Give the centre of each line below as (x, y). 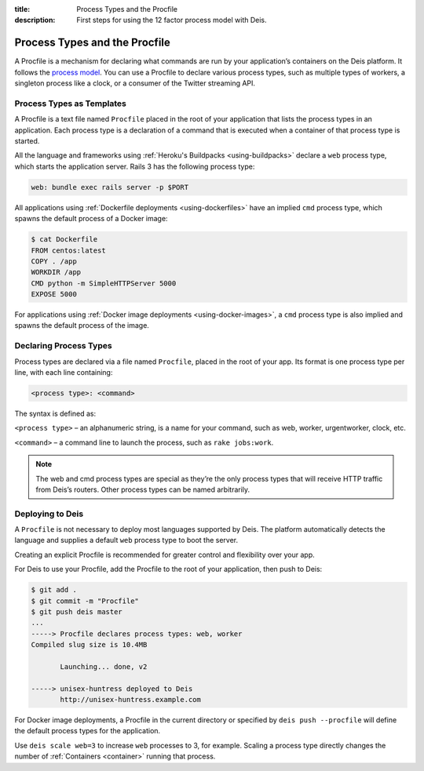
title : (22, 9)
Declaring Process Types (64, 346)
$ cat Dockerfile (64, 240)
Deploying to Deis (49, 514)
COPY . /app (54, 261)
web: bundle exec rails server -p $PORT (110, 187)
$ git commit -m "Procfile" (85, 601)
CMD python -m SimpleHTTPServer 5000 (104, 283)
